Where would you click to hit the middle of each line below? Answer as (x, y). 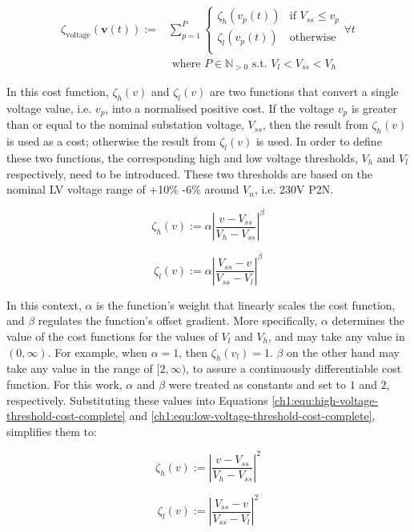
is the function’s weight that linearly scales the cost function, (246, 304)
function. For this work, (64, 384)
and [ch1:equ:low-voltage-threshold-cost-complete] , (252, 416)
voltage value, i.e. (49, 108)
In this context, (44, 304)
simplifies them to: (52, 431)
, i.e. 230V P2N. (294, 189)
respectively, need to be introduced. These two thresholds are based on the (190, 173)
